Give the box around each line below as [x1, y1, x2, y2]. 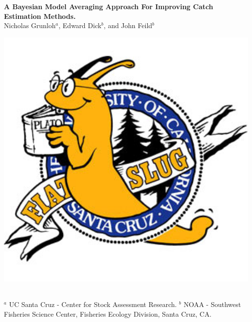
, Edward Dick [58, 20, 102, 31]
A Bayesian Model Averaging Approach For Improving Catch [4, 1, 213, 11]
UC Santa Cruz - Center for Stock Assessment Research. [9, 299, 177, 309]
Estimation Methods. [4, 11, 76, 21]
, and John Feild [104, 20, 153, 31]
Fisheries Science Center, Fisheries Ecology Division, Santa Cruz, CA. [4, 308, 212, 319]
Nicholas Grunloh [4, 20, 56, 31]
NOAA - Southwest [183, 299, 241, 309]
